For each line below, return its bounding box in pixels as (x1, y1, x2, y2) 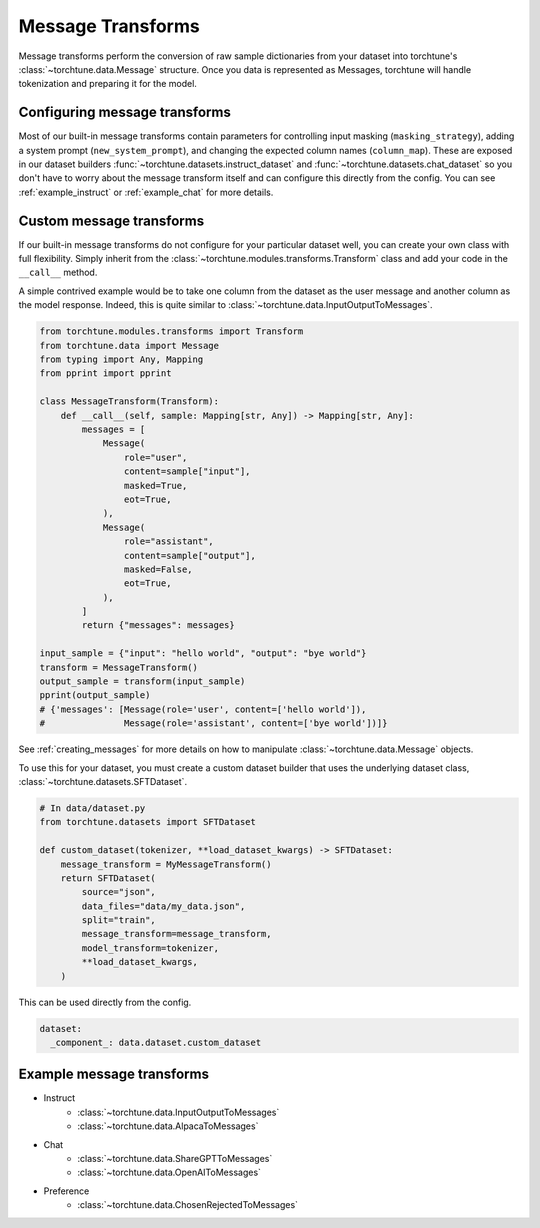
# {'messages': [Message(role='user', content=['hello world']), (39, 703, 367, 715)
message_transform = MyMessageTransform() (60, 858, 272, 870)
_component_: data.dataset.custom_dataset (50, 1036, 262, 1048)
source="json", (81, 886, 157, 898)
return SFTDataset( (60, 872, 157, 884)
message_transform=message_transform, (81, 928, 272, 940)
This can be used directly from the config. (18, 996, 192, 1008)
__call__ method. (18, 266, 98, 279)
